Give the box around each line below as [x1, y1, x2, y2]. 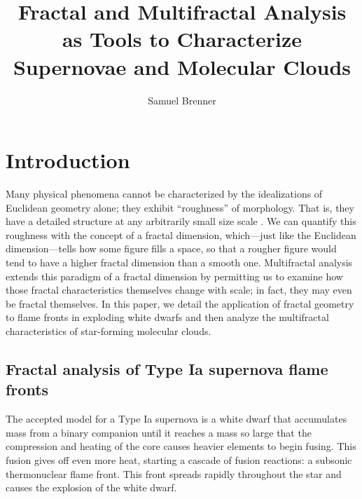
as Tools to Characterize [62, 25, 302, 53]
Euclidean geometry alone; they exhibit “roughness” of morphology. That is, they [6, 200, 354, 214]
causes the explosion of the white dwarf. [6, 480, 177, 495]
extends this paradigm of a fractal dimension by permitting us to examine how [6, 268, 343, 283]
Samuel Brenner [148, 93, 216, 107]
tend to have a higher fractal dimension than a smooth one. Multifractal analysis [6, 255, 353, 269]
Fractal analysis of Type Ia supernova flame [6, 357, 328, 379]
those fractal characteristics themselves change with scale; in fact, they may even [6, 282, 352, 297]
